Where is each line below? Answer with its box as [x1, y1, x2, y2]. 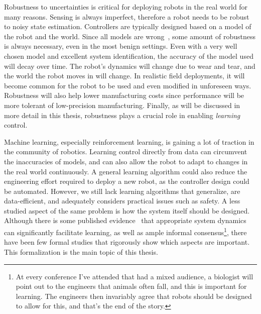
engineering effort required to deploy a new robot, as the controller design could [4, 176, 249, 186]
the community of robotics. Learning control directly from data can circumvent [4, 146, 247, 157]
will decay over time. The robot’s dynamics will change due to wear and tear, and [4, 60, 255, 71]
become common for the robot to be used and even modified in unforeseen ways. [4, 80, 251, 90]
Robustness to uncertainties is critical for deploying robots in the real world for [4, 2, 248, 12]
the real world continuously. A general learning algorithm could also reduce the [4, 166, 247, 176]
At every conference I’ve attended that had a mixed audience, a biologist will [16, 271, 253, 281]
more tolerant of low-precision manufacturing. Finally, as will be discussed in [4, 99, 240, 110]
